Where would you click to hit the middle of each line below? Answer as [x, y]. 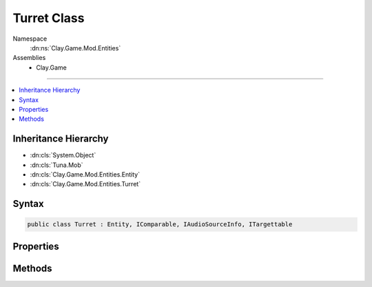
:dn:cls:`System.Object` [63, 155]
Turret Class [49, 18]
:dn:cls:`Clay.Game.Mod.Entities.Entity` [85, 174]
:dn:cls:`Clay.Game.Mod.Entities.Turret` [85, 184]
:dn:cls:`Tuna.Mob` [56, 165]
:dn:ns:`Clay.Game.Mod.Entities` [75, 48]
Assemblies [29, 58]
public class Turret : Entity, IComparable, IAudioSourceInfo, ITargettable [160, 225]
